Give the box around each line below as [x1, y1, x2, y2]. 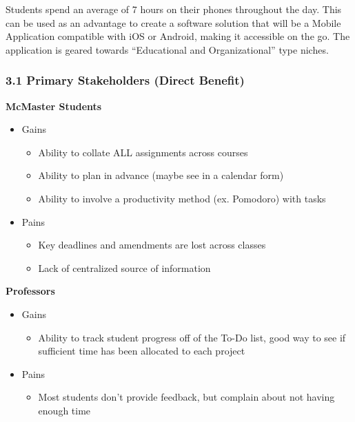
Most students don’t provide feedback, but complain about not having [38, 390, 335, 404]
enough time [38, 403, 91, 417]
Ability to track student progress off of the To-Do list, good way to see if [38, 330, 346, 344]
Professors [6, 284, 55, 298]
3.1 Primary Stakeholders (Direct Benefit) [6, 72, 245, 89]
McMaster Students [6, 98, 102, 113]
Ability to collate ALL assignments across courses [38, 145, 248, 159]
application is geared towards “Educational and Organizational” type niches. [6, 42, 329, 56]
